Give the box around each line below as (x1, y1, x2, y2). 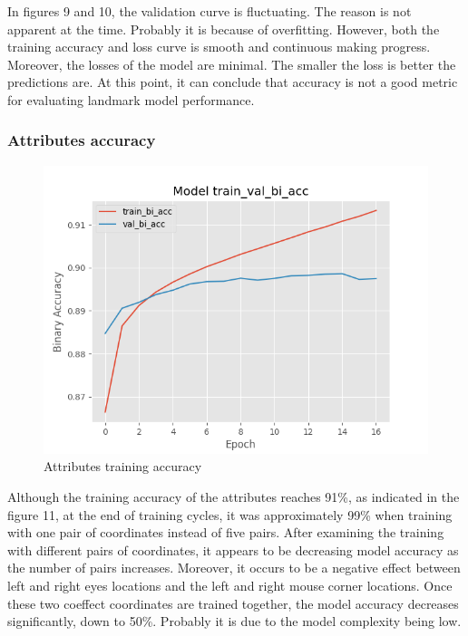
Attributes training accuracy (44, 457, 202, 476)
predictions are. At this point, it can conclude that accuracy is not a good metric (7, 72, 458, 92)
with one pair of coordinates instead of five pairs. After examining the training (7, 523, 444, 542)
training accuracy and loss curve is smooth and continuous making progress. (7, 37, 431, 56)
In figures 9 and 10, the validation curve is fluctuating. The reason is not (7, 2, 412, 20)
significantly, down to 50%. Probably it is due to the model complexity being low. (7, 612, 462, 631)
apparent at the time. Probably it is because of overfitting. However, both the (7, 19, 440, 38)
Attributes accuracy (7, 129, 156, 151)
